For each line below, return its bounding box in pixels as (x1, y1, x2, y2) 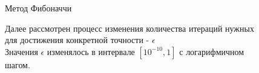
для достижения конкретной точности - (5, 34, 149, 46)
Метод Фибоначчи (5, 2, 72, 14)
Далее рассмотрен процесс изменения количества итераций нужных (5, 22, 254, 34)
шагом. (5, 58, 30, 71)
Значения (5, 45, 38, 57)
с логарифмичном (179, 45, 244, 57)
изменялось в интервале (47, 45, 135, 57)
